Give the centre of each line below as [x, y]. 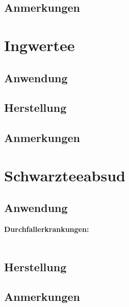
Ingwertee [40, 45]
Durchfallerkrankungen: [47, 229]
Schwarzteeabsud [65, 175]
